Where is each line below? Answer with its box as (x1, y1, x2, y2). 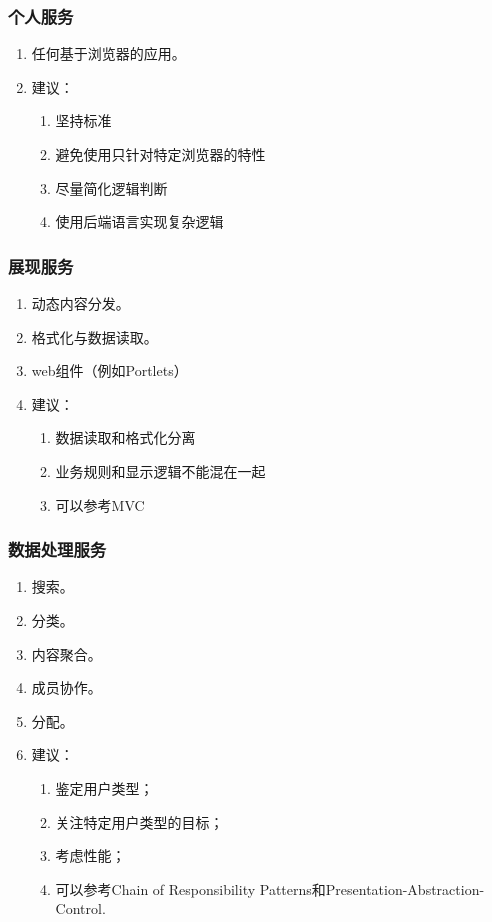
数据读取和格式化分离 (55, 427, 196, 448)
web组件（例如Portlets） (31, 360, 188, 381)
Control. (55, 898, 106, 919)
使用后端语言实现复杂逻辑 (55, 211, 224, 232)
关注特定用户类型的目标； (55, 811, 224, 832)
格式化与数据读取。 (31, 326, 158, 347)
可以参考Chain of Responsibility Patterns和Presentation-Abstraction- (55, 878, 485, 899)
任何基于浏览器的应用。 (31, 43, 186, 64)
